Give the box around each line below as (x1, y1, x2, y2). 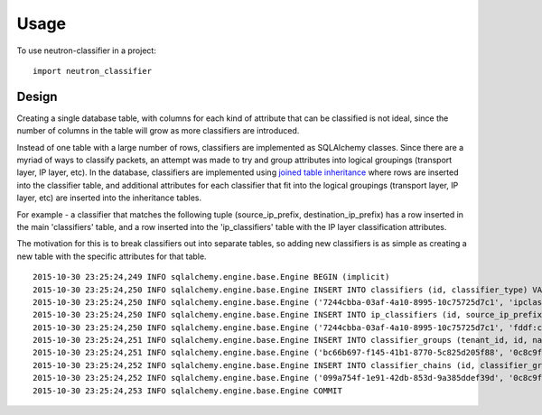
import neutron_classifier (33, 66, 153, 76)
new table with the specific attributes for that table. (16, 251, 207, 262)
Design (16, 88, 58, 104)
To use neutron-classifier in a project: (16, 45, 157, 56)
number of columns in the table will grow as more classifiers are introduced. (16, 125, 300, 136)
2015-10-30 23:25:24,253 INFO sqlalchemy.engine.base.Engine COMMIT (33, 385, 342, 396)
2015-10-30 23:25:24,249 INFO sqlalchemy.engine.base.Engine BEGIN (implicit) (33, 272, 390, 282)
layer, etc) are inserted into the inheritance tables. (16, 192, 202, 203)
